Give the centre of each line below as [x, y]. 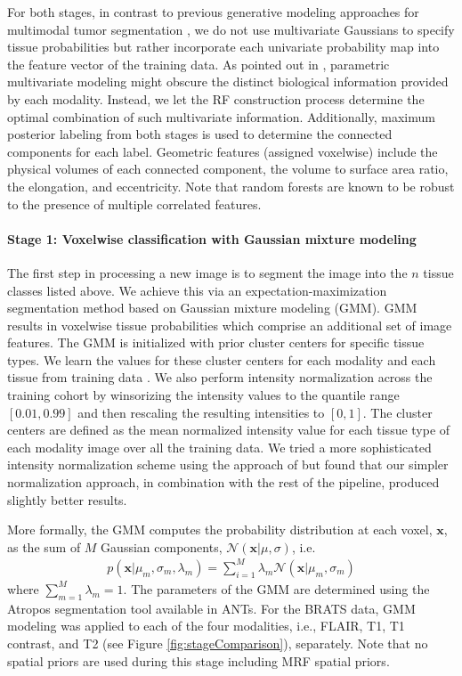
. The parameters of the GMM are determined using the [276, 588]
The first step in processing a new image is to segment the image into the [207, 272]
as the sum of [44, 546]
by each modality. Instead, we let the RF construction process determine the [216, 98]
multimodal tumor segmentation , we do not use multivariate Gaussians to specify [231, 29]
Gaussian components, [162, 546]
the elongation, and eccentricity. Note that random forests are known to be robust [231, 186]
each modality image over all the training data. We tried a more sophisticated [219, 447]
